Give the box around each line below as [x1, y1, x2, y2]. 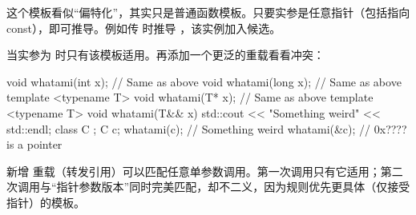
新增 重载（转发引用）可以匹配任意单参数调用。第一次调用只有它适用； [6, 162, 381, 179]
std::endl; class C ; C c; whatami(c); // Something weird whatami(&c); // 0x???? [6, 120, 407, 137]
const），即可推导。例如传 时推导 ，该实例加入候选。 [6, 19, 281, 36]
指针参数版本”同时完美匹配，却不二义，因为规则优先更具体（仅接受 [56, 178, 410, 195]
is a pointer [6, 136, 63, 153]
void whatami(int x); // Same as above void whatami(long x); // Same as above [6, 73, 402, 90]
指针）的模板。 [6, 193, 85, 210]
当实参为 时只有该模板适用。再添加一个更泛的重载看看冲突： [6, 46, 325, 63]
